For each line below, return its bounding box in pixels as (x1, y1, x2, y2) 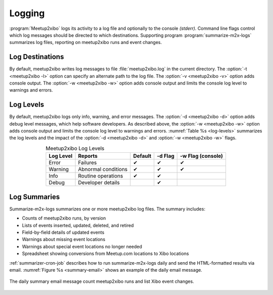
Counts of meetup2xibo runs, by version (22, 215, 106, 221)
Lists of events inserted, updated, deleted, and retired (22, 222, 134, 228)
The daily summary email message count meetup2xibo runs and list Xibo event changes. (9, 278, 194, 284)
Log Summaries (9, 192, 60, 201)
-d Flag (157, 152, 174, 159)
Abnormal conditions (78, 166, 128, 173)
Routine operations (78, 173, 123, 180)
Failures (78, 159, 97, 166)
